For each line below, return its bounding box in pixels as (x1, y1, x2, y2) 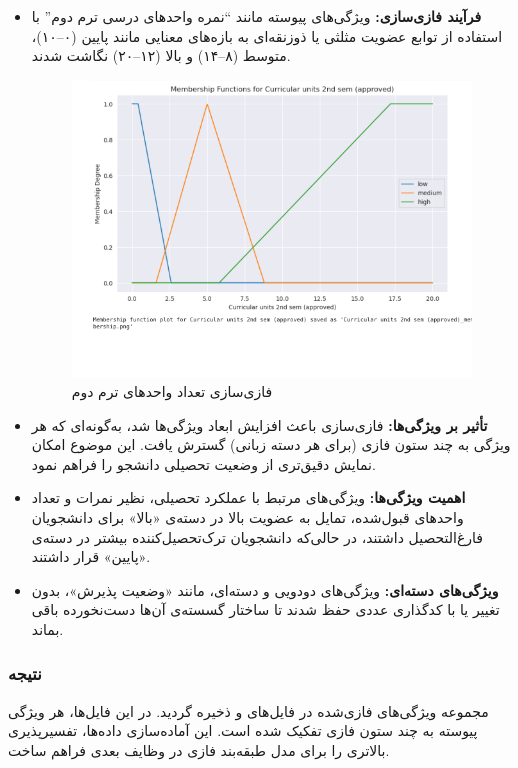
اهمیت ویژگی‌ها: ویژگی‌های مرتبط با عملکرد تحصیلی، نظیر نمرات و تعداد (31, 487, 466, 508)
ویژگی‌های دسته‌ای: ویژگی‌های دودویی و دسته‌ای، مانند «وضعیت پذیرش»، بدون (31, 579, 499, 600)
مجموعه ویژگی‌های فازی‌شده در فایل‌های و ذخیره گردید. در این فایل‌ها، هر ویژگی (8, 700, 489, 721)
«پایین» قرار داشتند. (31, 546, 151, 567)
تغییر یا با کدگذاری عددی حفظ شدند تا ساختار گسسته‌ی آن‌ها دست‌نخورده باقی (31, 599, 500, 620)
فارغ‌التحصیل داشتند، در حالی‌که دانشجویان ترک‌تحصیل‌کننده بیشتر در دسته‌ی (31, 526, 484, 547)
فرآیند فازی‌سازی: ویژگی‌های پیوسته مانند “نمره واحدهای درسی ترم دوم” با (31, 6, 482, 26)
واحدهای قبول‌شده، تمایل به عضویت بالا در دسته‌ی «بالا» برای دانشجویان (31, 506, 464, 527)
